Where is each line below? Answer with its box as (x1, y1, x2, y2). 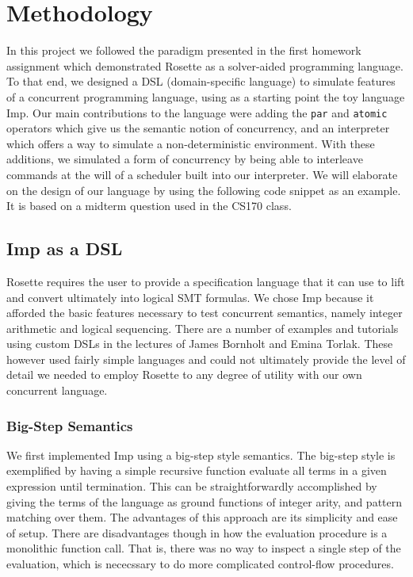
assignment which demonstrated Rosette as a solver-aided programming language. (6, 57, 403, 74)
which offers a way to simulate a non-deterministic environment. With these (6, 135, 375, 151)
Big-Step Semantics (6, 415, 133, 435)
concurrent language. (6, 382, 108, 399)
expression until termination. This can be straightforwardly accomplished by (6, 478, 377, 495)
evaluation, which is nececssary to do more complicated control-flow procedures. (6, 556, 394, 572)
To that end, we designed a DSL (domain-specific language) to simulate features (6, 73, 396, 90)
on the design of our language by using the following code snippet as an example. (6, 182, 401, 198)
